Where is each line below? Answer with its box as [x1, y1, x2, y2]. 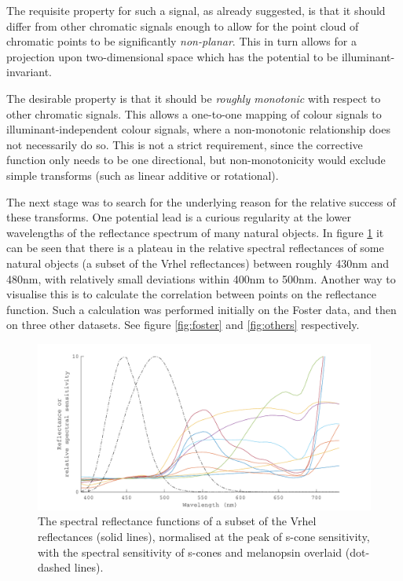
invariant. [6, 64, 53, 80]
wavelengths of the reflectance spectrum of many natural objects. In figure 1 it [6, 224, 384, 240]
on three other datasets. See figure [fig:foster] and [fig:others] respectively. [6, 316, 360, 333]
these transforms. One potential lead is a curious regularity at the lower [6, 209, 351, 225]
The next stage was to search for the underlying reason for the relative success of [6, 193, 396, 210]
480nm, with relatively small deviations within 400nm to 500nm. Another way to [6, 270, 396, 287]
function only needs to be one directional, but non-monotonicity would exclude [6, 152, 386, 168]
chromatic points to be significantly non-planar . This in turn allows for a [6, 33, 357, 49]
